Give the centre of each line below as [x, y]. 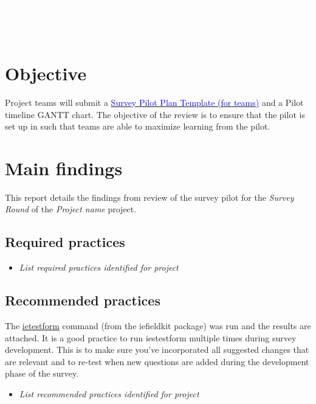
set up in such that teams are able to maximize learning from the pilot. [138, 126]
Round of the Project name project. [71, 209]
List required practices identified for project [99, 267]
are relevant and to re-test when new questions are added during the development [157, 361]
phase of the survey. [42, 373]
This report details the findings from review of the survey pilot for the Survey [149, 197]
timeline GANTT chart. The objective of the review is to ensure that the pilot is [155, 114]
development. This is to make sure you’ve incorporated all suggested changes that [157, 350]
